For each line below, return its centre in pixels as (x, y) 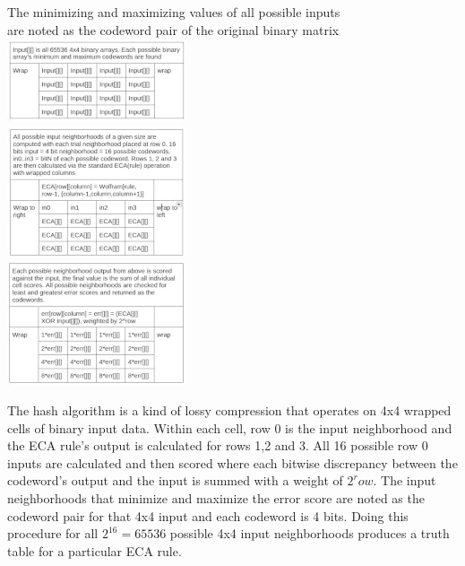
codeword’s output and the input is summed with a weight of (175, 480)
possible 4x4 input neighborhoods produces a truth (310, 533)
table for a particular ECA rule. (95, 550)
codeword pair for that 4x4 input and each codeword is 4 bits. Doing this (208, 515)
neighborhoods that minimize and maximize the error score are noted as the (216, 497)
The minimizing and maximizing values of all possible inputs (174, 12)
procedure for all (53, 533)
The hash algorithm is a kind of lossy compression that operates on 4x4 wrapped (229, 409)
